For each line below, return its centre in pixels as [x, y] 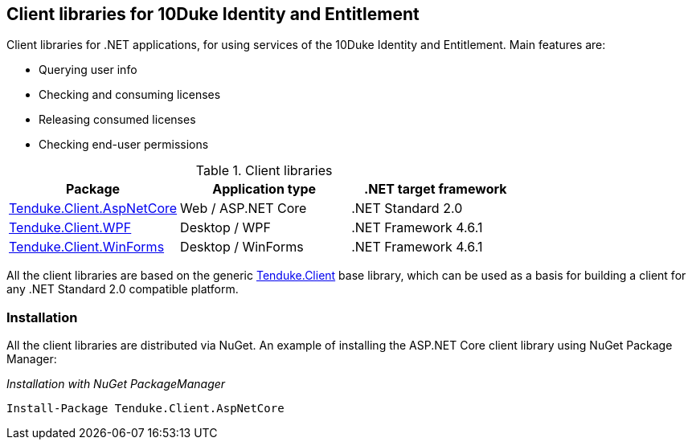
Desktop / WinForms [242, 247]
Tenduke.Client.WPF [70, 228]
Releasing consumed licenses [117, 120]
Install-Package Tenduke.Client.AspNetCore [145, 409]
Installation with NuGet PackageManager [116, 384]
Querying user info [88, 70]
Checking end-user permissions [124, 145]
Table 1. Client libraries [264, 171]
